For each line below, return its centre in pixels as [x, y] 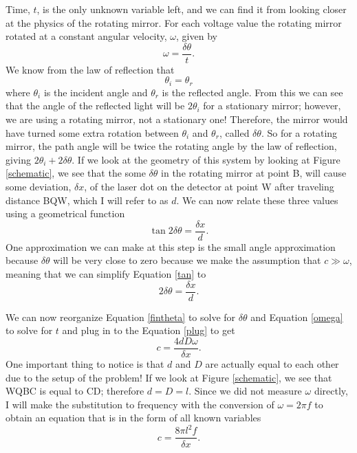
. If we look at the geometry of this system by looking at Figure [206, 159]
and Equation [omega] [297, 317]
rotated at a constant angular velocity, [86, 36]
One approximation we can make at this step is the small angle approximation [171, 246]
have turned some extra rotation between [92, 132]
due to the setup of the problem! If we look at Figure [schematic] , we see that [169, 377]
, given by [197, 36]
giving [18, 159]
